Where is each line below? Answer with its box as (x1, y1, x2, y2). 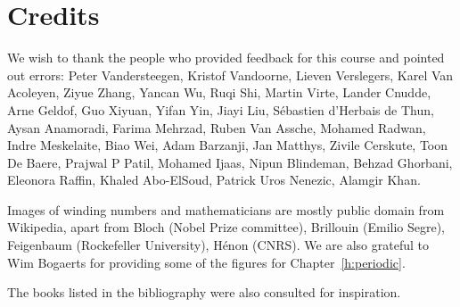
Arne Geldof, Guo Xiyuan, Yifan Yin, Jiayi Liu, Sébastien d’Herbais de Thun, (7, 100, 434, 119)
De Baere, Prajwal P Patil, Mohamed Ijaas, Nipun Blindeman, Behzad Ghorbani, (7, 153, 453, 171)
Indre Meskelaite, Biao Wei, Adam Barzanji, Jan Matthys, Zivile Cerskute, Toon (7, 136, 448, 154)
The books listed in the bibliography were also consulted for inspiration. (7, 283, 401, 302)
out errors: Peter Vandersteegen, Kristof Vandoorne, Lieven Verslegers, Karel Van (7, 65, 454, 84)
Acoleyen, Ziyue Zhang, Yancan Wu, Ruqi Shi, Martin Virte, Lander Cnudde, (7, 83, 431, 102)
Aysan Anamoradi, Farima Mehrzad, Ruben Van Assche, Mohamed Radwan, (7, 118, 426, 137)
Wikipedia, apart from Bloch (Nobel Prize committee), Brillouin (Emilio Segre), (7, 218, 446, 236)
